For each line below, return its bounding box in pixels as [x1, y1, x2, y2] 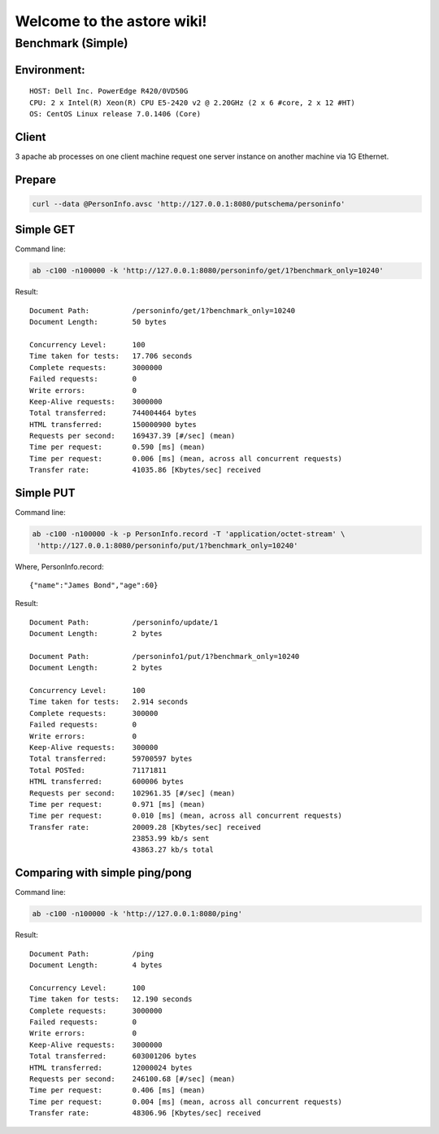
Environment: [15, 63, 85, 76]
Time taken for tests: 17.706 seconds [29, 351, 193, 361]
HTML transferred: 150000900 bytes [29, 420, 197, 429]
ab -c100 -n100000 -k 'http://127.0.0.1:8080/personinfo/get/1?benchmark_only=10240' [32, 266, 384, 276]
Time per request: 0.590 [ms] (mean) [29, 443, 206, 451]
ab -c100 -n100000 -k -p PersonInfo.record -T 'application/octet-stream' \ [32, 530, 346, 539]
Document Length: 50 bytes [29, 317, 167, 327]
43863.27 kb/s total [132, 845, 215, 854]
